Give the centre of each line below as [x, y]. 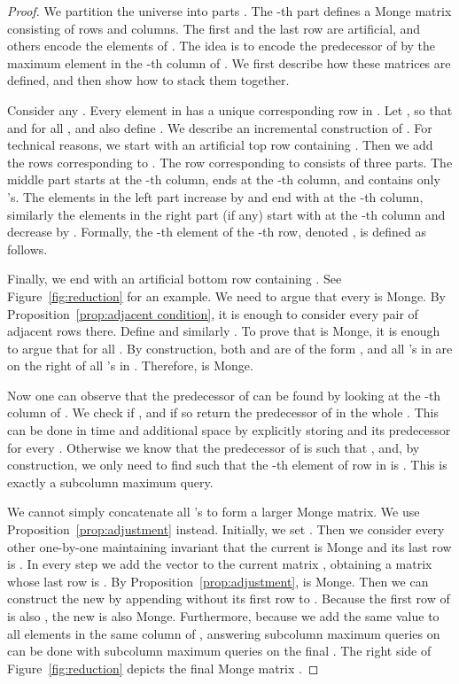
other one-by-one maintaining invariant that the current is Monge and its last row [229, 546]
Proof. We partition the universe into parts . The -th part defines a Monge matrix [229, 11]
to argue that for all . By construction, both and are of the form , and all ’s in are [230, 348]
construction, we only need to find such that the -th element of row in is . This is [227, 465]
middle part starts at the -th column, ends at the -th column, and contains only [224, 179]
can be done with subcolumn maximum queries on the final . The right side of [219, 651]
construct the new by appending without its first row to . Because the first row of [229, 598]
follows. [27, 249]
